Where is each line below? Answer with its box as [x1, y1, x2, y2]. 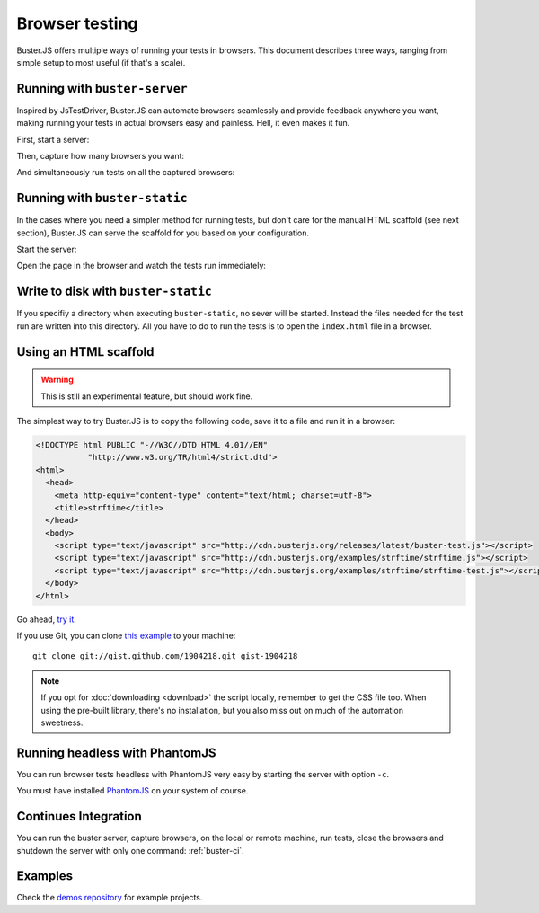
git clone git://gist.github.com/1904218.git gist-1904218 [32, 652, 298, 661]
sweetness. [40, 717, 84, 728]
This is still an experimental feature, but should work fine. [40, 391, 253, 402]
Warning [40, 374, 74, 386]
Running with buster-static [16, 191, 188, 206]
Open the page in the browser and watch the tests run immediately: [16, 261, 267, 271]
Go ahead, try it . [16, 614, 76, 625]
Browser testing [16, 13, 138, 33]
